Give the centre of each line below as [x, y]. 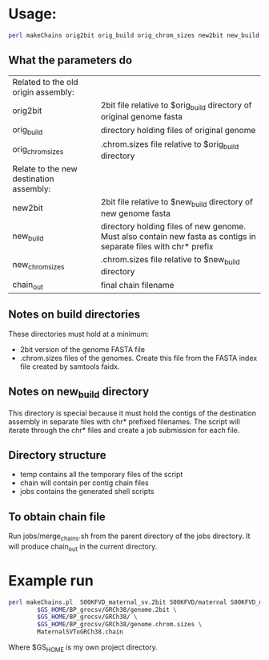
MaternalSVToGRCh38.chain [80, 632]
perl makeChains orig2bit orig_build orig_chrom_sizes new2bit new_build [134, 35]
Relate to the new [45, 169]
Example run [51, 580]
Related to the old [45, 82]
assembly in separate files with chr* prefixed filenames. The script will [124, 421]
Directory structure [57, 455]
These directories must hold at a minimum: [79, 334]
